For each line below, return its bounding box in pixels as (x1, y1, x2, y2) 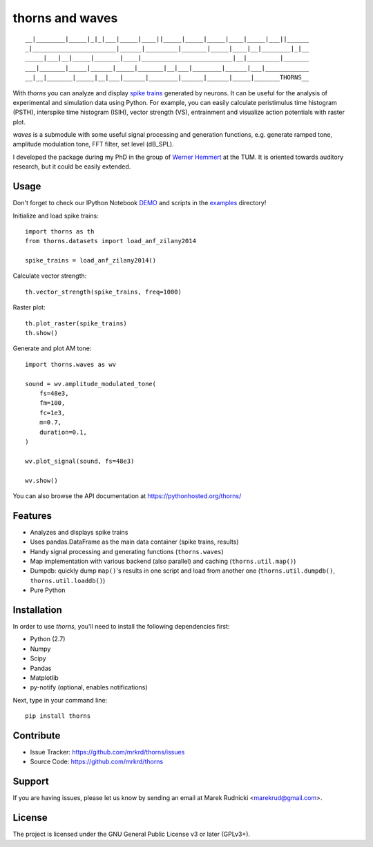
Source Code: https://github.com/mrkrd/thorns (30, 757, 164, 766)
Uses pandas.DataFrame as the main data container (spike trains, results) (30, 537, 239, 546)
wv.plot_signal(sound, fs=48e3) (25, 457, 135, 465)
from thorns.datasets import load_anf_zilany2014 (25, 237, 197, 245)
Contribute (12, 730, 61, 741)
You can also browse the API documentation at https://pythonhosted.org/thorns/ (12, 491, 242, 500)
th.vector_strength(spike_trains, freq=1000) (25, 287, 182, 296)
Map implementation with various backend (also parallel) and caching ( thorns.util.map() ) (30, 557, 296, 565)
